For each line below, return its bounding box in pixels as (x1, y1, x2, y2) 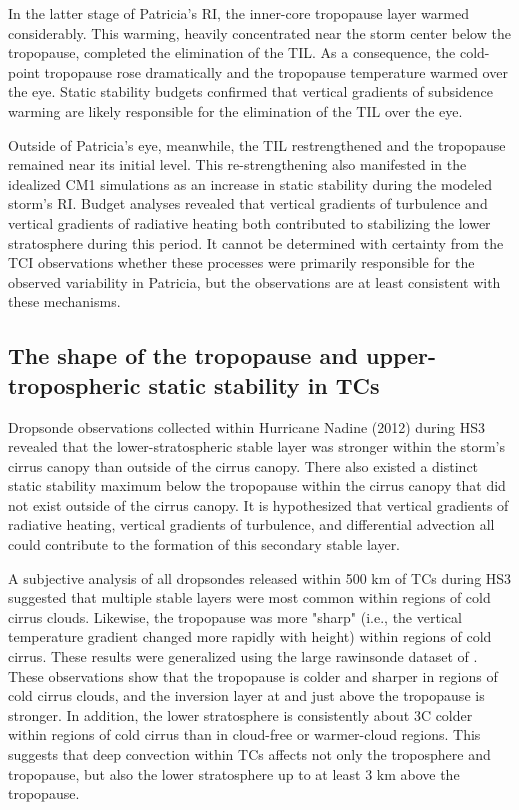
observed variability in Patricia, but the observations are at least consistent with (8, 271, 501, 292)
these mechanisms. (8, 291, 121, 312)
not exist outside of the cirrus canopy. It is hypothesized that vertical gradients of (8, 494, 509, 515)
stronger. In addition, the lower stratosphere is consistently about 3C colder (8, 704, 473, 725)
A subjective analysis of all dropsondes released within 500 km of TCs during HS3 (8, 567, 512, 588)
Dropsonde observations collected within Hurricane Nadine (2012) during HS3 (8, 416, 486, 437)
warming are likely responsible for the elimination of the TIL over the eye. (8, 100, 463, 121)
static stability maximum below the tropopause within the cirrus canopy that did (8, 475, 506, 496)
